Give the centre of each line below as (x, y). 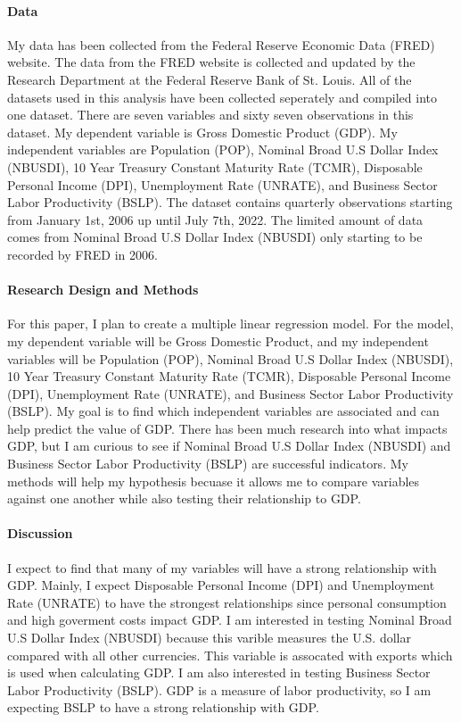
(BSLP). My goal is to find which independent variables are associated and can (223, 411)
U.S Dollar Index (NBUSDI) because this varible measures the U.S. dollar (209, 638)
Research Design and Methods (103, 290)
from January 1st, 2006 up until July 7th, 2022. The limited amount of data (215, 219)
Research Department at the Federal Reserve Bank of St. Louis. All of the (210, 79)
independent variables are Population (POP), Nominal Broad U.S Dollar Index (223, 149)
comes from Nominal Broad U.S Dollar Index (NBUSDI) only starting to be (215, 237)
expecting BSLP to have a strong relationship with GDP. (163, 707)
